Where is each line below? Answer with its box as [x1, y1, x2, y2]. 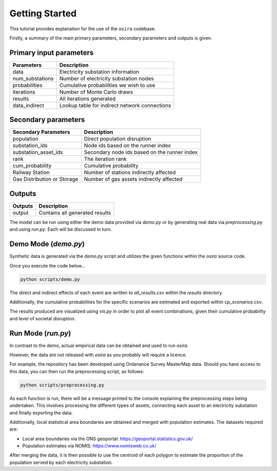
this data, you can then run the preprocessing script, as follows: [9, 368, 145, 374]
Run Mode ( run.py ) [9, 329, 71, 338]
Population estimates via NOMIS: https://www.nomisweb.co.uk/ [22, 443, 156, 449]
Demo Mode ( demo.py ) [9, 240, 85, 249]
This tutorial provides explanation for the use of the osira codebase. [9, 26, 156, 32]
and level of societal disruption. [9, 315, 76, 321]
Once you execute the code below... [9, 262, 86, 269]
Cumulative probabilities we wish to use [59, 81, 155, 89]
